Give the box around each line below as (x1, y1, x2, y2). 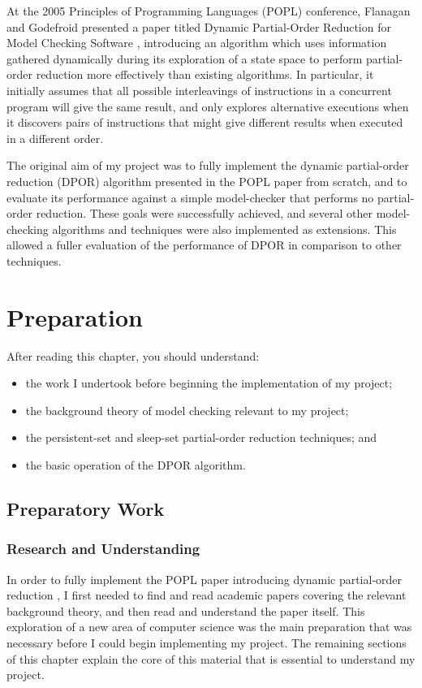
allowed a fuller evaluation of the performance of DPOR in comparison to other (6, 236, 402, 253)
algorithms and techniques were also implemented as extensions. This (52, 220, 397, 237)
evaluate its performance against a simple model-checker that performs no (6, 188, 374, 206)
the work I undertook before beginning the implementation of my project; (25, 374, 393, 392)
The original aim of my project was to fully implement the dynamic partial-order (6, 157, 409, 174)
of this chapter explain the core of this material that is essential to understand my (6, 650, 416, 667)
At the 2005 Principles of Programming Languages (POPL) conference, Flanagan (6, 2, 411, 19)
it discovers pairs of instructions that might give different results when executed (6, 114, 403, 131)
